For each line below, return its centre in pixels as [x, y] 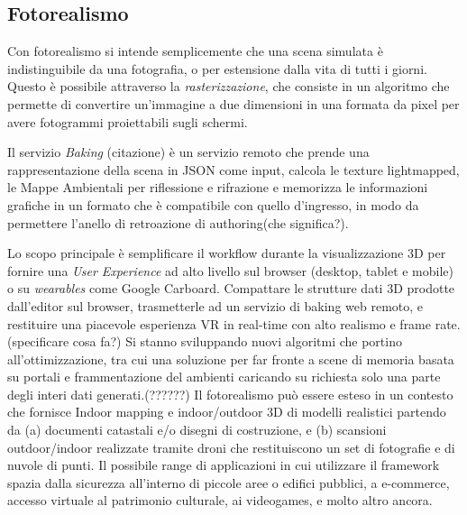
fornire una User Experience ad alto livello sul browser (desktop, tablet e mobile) [231, 270]
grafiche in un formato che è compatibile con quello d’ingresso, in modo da [213, 204]
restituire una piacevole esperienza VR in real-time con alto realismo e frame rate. [234, 323]
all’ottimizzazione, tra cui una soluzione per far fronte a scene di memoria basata [231, 359]
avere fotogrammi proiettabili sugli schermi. [128, 121]
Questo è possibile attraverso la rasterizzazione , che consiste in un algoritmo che [229, 86]
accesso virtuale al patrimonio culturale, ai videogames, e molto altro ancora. [220, 500]
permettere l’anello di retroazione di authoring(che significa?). [178, 222]
